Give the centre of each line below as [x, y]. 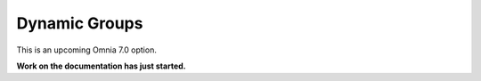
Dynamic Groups [80, 23]
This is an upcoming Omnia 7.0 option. [87, 50]
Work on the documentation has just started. [101, 66]
